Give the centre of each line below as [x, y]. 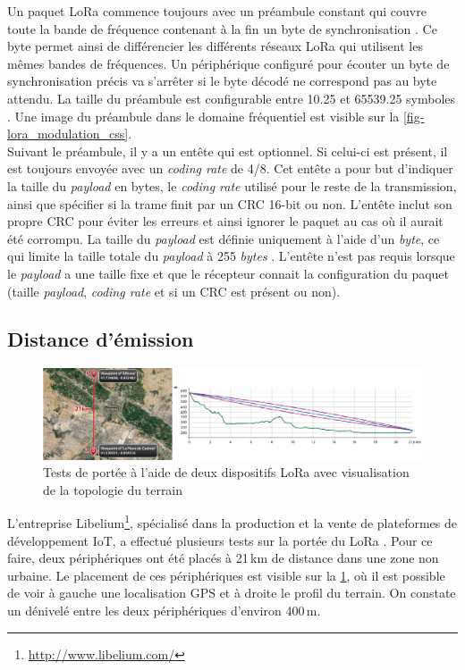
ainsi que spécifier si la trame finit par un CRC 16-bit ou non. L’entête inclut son [230, 203]
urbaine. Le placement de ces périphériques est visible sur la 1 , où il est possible [226, 575]
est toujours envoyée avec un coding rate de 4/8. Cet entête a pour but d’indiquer [230, 168]
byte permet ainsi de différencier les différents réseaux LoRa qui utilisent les [215, 46]
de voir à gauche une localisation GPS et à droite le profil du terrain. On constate [232, 593]
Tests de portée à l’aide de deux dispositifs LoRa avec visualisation [226, 472]
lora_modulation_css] [68, 134]
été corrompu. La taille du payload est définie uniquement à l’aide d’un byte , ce [224, 238]
